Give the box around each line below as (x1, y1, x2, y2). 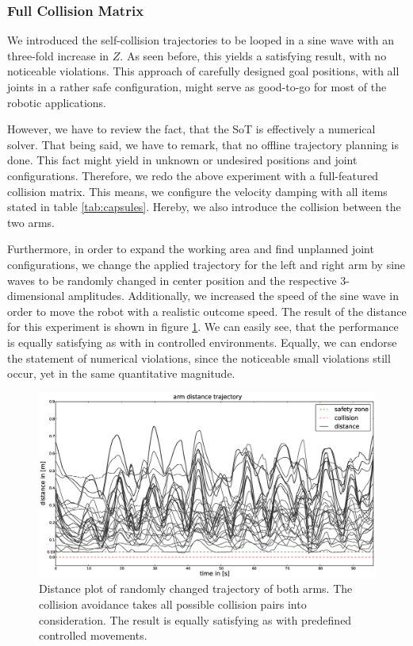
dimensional (7, 287, 65, 304)
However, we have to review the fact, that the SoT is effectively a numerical (7, 121, 376, 137)
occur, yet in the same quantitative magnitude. (7, 365, 235, 382)
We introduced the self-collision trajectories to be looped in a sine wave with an (7, 32, 395, 48)
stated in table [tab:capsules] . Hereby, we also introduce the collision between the (7, 198, 401, 215)
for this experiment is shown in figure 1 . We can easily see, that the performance (7, 318, 399, 335)
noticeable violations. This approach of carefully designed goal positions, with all (7, 63, 400, 79)
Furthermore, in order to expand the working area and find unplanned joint (7, 240, 374, 257)
